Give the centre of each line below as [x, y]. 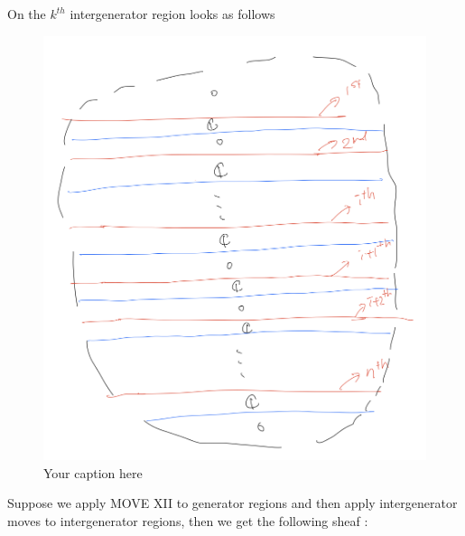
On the [27, 14]
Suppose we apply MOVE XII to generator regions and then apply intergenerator [232, 503]
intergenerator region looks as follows [172, 14]
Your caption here [93, 472]
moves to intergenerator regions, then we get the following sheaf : [188, 521]
